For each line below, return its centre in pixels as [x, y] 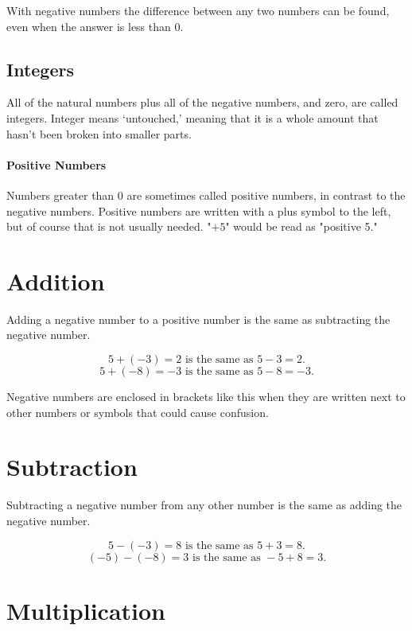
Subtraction [72, 467]
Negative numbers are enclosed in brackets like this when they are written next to [206, 397]
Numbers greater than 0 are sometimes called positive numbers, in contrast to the [206, 195]
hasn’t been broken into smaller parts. [99, 133]
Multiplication [86, 610]
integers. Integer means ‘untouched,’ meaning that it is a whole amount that [192, 117]
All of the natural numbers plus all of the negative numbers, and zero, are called [202, 102]
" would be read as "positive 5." [301, 226]
